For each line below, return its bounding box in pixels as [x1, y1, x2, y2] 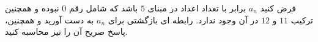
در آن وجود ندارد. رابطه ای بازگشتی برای [108, 13, 259, 26]
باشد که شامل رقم [68, 2, 138, 14]
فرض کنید [260, 2, 297, 14]
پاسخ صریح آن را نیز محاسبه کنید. [5, 25, 128, 38]
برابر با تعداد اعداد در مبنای [147, 2, 246, 14]
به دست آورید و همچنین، [5, 13, 94, 26]
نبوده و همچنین [5, 2, 59, 14]
